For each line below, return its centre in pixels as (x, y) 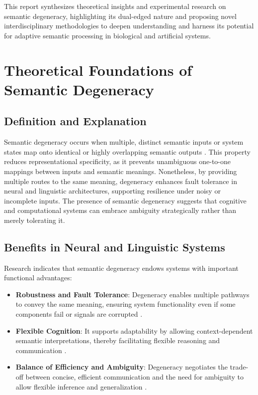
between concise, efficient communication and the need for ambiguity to (134, 377)
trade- (239, 367)
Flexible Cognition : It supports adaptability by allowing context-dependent (134, 330)
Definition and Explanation (75, 121)
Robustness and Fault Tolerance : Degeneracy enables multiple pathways (132, 294)
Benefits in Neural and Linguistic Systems (115, 247)
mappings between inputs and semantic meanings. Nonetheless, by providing (121, 171)
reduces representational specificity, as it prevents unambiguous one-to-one (117, 161)
